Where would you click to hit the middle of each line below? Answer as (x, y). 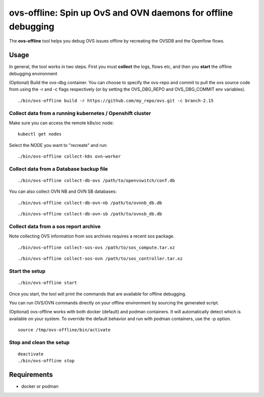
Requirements (31, 375)
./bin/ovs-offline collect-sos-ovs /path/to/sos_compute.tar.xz (97, 247)
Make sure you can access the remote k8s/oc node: (61, 123)
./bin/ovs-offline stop (46, 361)
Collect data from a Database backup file (58, 169)
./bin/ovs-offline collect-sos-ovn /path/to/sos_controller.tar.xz (100, 259)
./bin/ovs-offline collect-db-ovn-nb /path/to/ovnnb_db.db (90, 203)
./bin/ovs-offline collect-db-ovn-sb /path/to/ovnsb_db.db (90, 214)
